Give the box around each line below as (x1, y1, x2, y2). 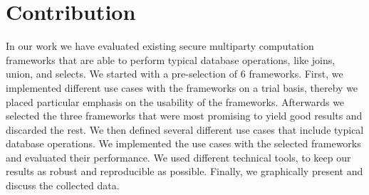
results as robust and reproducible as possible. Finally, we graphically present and (6, 164, 363, 179)
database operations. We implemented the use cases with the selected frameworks (6, 136, 361, 151)
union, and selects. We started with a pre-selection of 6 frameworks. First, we (6, 66, 343, 81)
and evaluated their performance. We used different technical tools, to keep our (6, 149, 351, 164)
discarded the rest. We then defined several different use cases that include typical (6, 122, 364, 137)
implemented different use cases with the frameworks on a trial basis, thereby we (6, 80, 358, 95)
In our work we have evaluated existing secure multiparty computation (6, 38, 314, 53)
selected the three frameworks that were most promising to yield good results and (6, 108, 363, 123)
